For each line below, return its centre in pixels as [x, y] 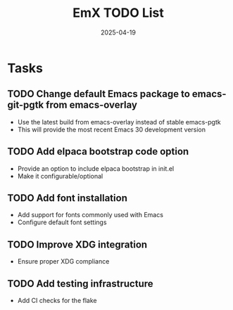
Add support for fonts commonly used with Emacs [90, 215]
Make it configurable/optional [60, 176]
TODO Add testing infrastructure [80, 284]
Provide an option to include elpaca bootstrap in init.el [96, 168]
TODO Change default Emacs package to [99, 94]
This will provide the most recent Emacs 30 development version [112, 129]
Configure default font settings [62, 222]
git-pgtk [26, 105]
